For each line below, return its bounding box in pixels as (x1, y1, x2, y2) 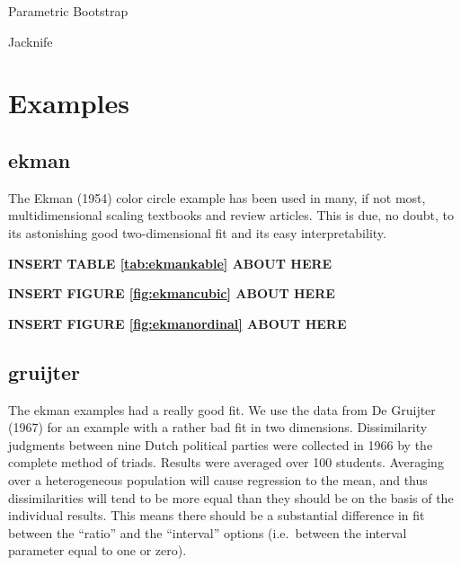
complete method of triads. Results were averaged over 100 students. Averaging (8, 453, 444, 472)
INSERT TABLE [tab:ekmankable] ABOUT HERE (8, 253, 332, 272)
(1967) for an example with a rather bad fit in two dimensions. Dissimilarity (8, 418, 428, 437)
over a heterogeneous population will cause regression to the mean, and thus (8, 470, 428, 489)
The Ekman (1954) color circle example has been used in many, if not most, (8, 188, 426, 207)
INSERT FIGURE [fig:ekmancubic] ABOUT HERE (8, 284, 335, 303)
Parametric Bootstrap (8, 2, 129, 20)
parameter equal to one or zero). (8, 541, 187, 560)
